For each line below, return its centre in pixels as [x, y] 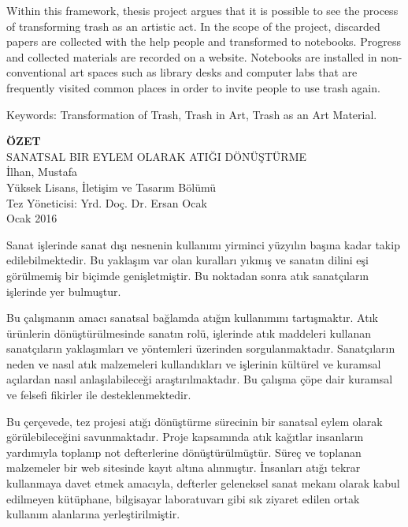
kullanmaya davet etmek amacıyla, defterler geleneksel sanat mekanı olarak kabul [203, 483]
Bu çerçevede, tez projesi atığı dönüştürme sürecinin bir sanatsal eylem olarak [195, 421]
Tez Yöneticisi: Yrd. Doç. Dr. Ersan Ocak [107, 202]
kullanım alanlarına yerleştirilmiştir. [93, 514]
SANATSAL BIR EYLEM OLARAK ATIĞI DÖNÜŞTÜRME [157, 156]
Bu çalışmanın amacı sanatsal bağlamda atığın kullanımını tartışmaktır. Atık [192, 318]
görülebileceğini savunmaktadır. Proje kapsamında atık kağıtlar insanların [185, 437]
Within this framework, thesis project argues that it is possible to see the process [202, 10]
